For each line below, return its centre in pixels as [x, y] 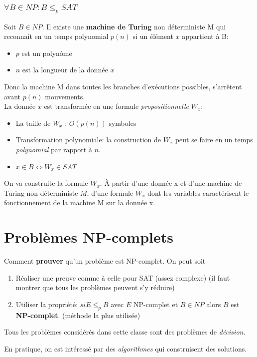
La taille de [33, 123]
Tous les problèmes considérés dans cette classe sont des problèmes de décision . [125, 332]
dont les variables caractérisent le [198, 192]
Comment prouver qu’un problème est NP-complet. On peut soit [105, 261]
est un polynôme [47, 53]
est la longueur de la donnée [65, 70]
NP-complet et [156, 304]
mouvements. [65, 96]
